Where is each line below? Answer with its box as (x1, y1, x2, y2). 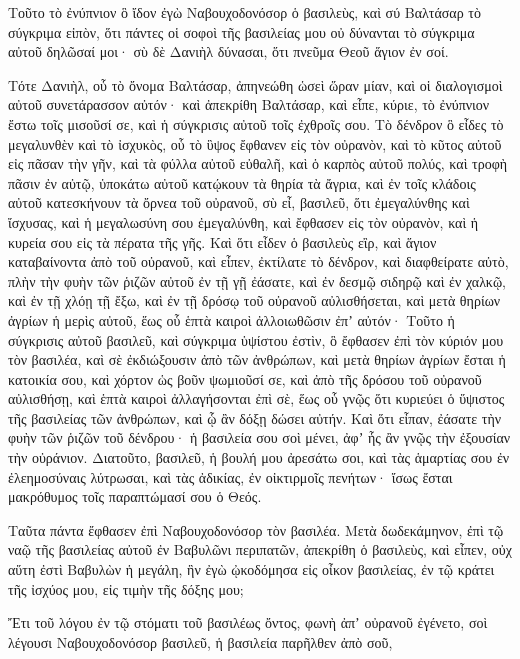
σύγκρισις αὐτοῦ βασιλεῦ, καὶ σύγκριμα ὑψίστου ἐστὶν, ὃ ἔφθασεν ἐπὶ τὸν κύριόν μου (8, 329, 504, 350)
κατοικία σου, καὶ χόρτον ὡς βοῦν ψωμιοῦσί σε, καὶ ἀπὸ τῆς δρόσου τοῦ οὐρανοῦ (8, 368, 482, 389)
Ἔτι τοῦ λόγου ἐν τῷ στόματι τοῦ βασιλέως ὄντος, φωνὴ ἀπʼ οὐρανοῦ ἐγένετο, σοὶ (8, 612, 488, 633)
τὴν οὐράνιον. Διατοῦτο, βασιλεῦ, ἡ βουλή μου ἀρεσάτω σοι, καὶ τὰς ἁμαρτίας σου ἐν (8, 447, 510, 468)
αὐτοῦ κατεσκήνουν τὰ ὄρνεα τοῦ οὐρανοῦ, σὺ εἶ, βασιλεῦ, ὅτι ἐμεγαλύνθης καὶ (8, 192, 470, 213)
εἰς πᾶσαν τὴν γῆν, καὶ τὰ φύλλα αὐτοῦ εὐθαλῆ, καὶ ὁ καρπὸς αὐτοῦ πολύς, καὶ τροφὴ (8, 153, 508, 174)
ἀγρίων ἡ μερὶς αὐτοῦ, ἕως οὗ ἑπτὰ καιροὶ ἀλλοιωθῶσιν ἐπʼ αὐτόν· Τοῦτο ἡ (8, 309, 455, 330)
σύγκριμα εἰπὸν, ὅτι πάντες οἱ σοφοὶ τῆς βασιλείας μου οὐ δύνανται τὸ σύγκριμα (8, 21, 475, 42)
